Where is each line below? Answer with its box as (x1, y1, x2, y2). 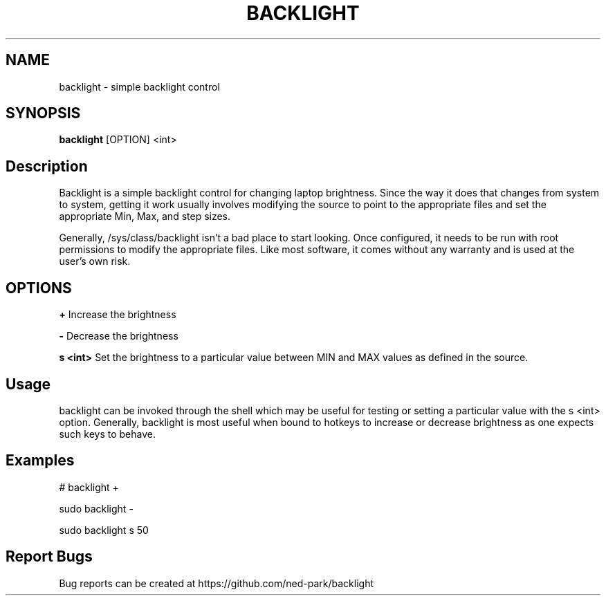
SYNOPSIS (6, 104, 81, 122)
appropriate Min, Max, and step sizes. (59, 210, 231, 223)
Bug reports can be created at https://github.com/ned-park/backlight (59, 577, 374, 589)
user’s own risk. (59, 255, 131, 268)
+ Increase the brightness (59, 308, 176, 321)
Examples (6, 452, 75, 470)
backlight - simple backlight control (59, 80, 220, 93)
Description (6, 157, 88, 175)
